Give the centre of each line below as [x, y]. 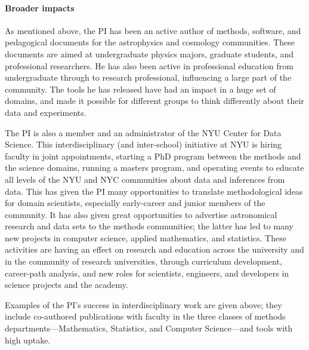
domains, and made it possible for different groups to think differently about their [154, 101]
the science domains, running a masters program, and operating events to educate [154, 168]
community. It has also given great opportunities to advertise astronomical [141, 214]
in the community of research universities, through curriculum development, [143, 261]
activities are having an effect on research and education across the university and [154, 249]
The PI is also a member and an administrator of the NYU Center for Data [143, 132]
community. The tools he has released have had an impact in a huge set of [140, 89]
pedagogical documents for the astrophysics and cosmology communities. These [150, 42]
